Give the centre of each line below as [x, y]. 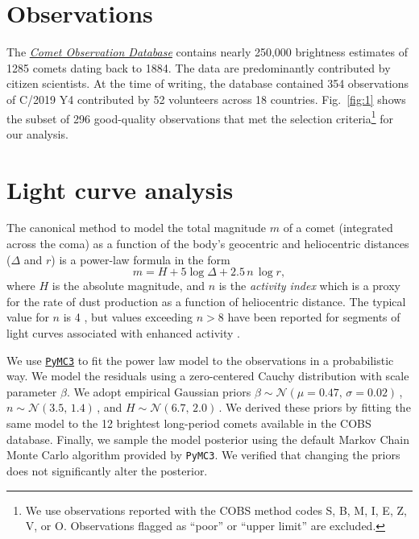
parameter [32, 391]
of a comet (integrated [338, 228]
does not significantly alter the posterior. [107, 470]
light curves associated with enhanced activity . [123, 333]
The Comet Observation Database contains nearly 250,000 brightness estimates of [207, 52]
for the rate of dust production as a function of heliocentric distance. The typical [206, 301]
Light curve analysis [120, 189]
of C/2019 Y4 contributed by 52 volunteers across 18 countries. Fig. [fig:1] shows [206, 99]
